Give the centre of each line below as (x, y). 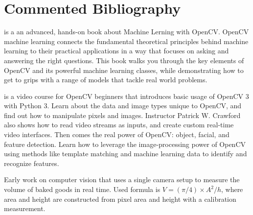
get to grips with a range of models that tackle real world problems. (106, 80)
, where (232, 189)
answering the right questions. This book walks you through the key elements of (124, 60)
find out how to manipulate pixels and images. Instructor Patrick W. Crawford (122, 115)
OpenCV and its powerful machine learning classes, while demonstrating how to (124, 70)
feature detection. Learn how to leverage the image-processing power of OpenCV (125, 144)
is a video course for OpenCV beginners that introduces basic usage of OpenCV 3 (126, 96)
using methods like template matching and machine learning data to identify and (126, 154)
